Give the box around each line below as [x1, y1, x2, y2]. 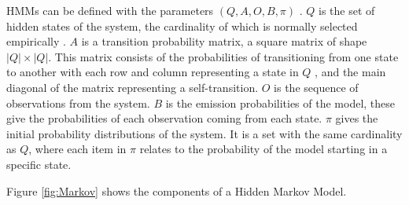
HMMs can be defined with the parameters [6, 2, 214, 18]
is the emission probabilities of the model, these [165, 94, 396, 111]
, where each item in [28, 141, 127, 157]
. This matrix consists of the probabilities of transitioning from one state [48, 48, 399, 64]
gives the [335, 110, 378, 126]
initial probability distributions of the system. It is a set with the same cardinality [6, 125, 403, 141]
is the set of [319, 2, 375, 18]
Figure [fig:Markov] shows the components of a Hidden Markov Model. [6, 182, 347, 199]
